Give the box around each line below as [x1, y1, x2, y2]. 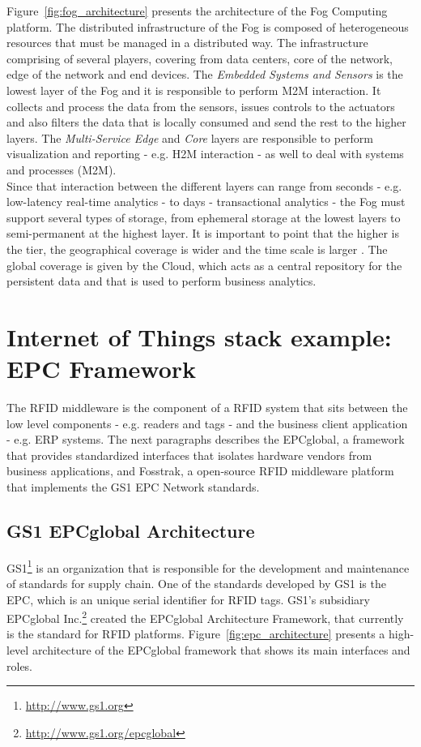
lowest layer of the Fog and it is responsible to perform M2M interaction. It [6, 81, 381, 98]
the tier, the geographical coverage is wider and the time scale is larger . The [6, 240, 388, 257]
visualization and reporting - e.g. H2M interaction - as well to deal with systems [6, 145, 404, 162]
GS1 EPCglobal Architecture [6, 517, 255, 543]
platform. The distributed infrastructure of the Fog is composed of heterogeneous [6, 18, 409, 35]
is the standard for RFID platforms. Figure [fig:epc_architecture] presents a [6, 625, 385, 642]
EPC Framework [6, 352, 196, 385]
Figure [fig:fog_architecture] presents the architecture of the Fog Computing [6, 2, 388, 19]
